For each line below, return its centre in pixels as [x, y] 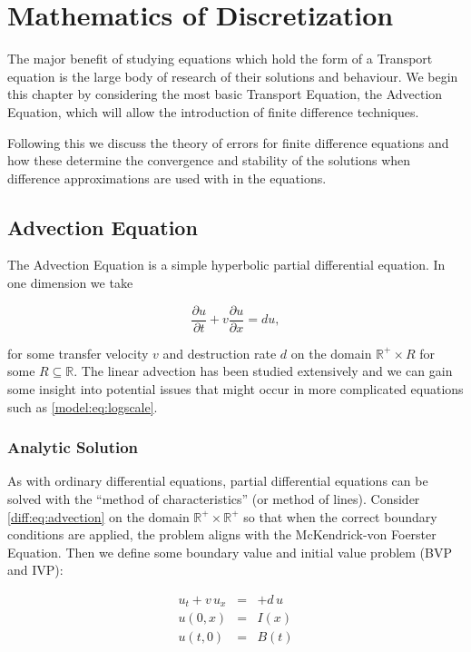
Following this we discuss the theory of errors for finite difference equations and [228, 142]
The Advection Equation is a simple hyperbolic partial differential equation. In [226, 265]
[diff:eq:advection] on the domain [98, 516]
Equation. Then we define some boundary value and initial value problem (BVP [230, 552]
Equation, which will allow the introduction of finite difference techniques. [213, 111]
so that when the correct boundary [340, 516]
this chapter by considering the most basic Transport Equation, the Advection [225, 94]
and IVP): [35, 570]
